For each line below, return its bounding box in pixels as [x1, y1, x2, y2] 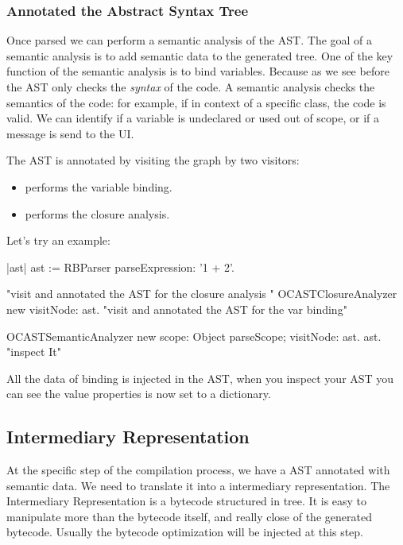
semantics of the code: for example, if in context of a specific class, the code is [6, 94, 386, 110]
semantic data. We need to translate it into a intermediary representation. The [6, 477, 390, 493]
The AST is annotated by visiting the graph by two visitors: [6, 152, 300, 168]
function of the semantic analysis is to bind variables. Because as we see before [6, 63, 389, 79]
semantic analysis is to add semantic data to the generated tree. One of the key [6, 47, 393, 64]
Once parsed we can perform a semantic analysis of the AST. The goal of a [6, 32, 373, 48]
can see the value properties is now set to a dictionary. [6, 385, 271, 402]
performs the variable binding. [25, 178, 172, 195]
